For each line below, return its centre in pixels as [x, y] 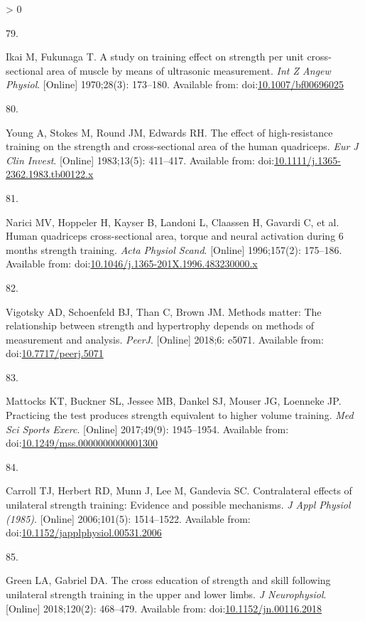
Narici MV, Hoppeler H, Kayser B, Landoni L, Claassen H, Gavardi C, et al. [173, 222]
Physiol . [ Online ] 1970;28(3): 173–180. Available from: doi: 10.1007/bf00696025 [175, 84]
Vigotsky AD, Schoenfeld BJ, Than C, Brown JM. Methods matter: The [164, 311]
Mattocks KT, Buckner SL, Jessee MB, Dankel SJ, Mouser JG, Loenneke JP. [174, 401]
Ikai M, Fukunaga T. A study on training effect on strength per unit [155, 57]
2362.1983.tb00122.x [50, 174]
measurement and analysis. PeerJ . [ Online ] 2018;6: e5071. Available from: [165, 339]
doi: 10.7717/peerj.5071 [55, 353]
